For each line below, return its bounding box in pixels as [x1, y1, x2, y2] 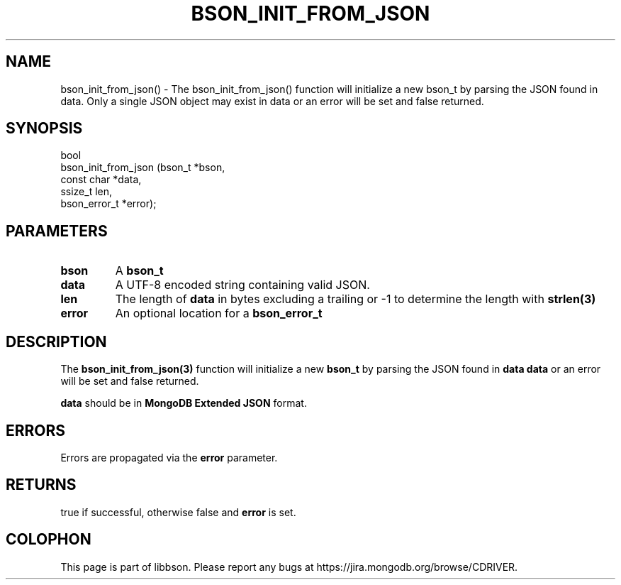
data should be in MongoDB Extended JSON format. [60, 397, 307, 410]
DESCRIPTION [6, 332, 107, 351]
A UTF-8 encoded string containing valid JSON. [115, 278, 370, 292]
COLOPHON [6, 530, 91, 549]
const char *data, [60, 173, 142, 186]
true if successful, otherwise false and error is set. [60, 505, 296, 518]
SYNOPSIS [6, 119, 83, 138]
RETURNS [6, 476, 77, 494]
